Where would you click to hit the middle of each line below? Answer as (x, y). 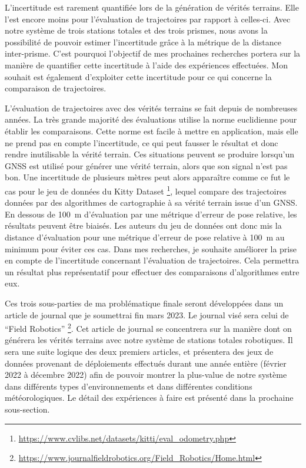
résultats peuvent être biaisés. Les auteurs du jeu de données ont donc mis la (143, 225)
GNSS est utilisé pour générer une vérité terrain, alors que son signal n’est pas (146, 165)
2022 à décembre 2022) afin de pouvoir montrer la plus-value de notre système (146, 375)
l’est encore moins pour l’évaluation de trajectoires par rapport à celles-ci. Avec (148, 19)
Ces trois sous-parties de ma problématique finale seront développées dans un (144, 303)
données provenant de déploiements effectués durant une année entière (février (146, 363)
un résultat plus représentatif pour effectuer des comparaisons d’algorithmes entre (152, 271)
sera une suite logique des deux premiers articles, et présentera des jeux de (139, 351)
